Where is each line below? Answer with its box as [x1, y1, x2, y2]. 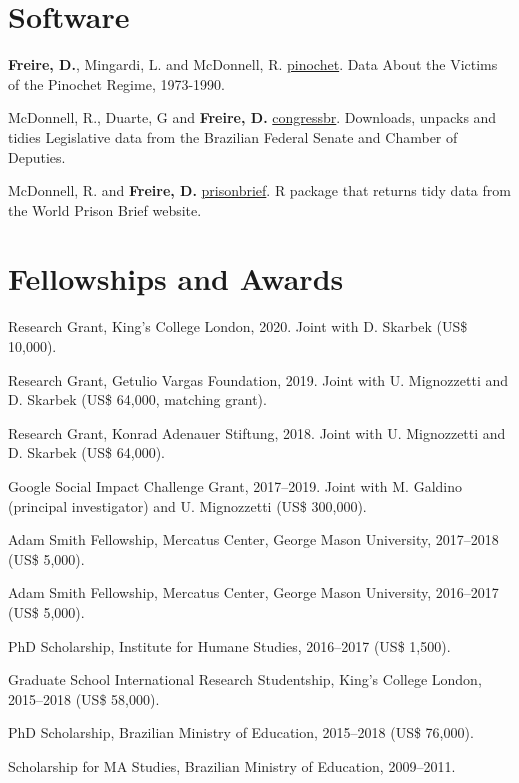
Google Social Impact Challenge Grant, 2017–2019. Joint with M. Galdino [8, 475, 463, 496]
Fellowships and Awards [8, 258, 344, 299]
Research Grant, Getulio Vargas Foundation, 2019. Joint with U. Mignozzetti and [8, 369, 509, 390]
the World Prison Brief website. [8, 199, 202, 220]
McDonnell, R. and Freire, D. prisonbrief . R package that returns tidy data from [8, 180, 511, 201]
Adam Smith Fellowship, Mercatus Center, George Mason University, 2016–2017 [8, 582, 499, 603]
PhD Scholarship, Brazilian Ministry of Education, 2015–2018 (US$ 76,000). [8, 722, 474, 743]
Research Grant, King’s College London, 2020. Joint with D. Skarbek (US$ [8, 316, 468, 337]
